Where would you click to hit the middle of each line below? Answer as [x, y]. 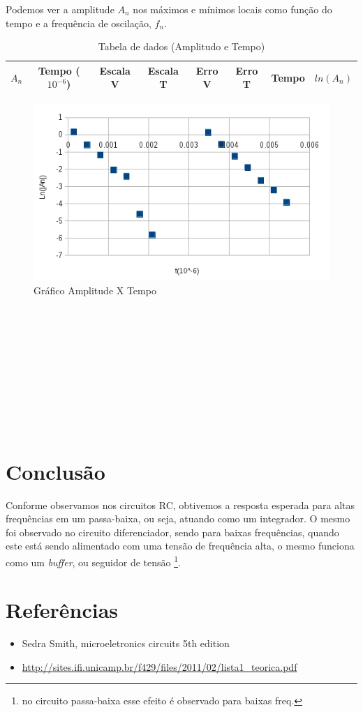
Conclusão [55, 471]
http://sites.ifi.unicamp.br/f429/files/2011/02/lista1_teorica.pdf [160, 666]
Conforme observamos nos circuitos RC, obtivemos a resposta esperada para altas [180, 505]
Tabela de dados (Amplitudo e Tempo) [181, 46]
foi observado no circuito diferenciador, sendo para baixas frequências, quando [172, 532]
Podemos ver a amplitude [60, 9]
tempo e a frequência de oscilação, [79, 23]
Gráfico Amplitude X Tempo [95, 290]
